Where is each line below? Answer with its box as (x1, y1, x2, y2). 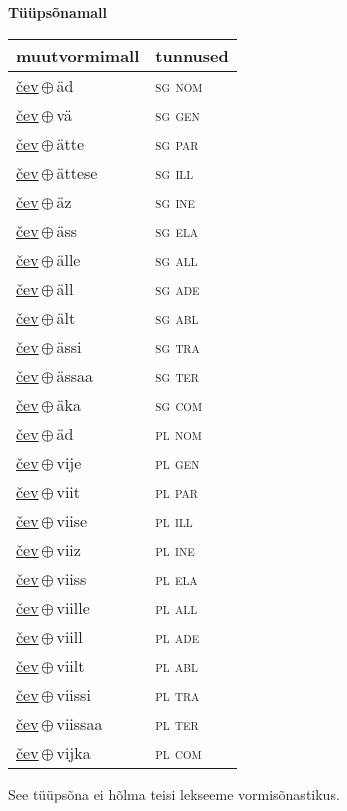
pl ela (155, 566, 198, 590)
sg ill (155, 160, 194, 184)
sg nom (155, 73, 203, 97)
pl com (155, 740, 202, 764)
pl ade (155, 624, 200, 648)
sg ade (155, 276, 200, 300)
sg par (155, 131, 199, 155)
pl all (155, 595, 198, 619)
